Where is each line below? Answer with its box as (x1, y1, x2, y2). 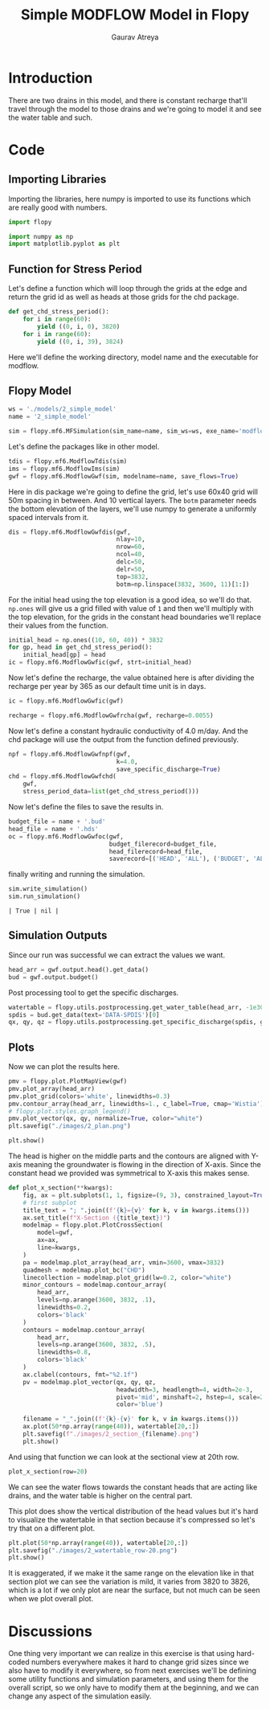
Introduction (8, 68, 93, 87)
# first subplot (22, 1199, 78, 1207)
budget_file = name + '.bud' (8, 818, 106, 826)
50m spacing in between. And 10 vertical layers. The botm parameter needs (8, 495, 257, 505)
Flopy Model (8, 383, 72, 397)
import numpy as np (8, 232, 74, 240)
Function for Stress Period (8, 262, 142, 276)
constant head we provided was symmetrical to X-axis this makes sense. (8, 1168, 250, 1178)
